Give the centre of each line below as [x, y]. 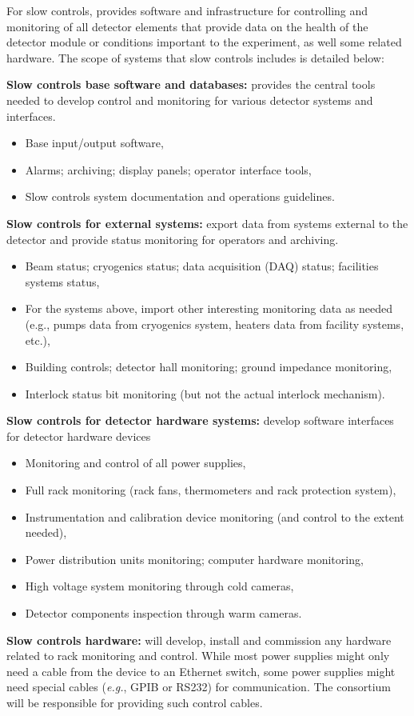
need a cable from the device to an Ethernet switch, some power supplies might [201, 671]
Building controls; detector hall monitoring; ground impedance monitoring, [209, 367]
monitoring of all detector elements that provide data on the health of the [187, 26]
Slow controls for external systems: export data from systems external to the [207, 223]
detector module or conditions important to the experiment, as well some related [204, 42]
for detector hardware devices [79, 436]
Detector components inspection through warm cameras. [163, 613]
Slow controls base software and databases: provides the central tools [191, 84]
